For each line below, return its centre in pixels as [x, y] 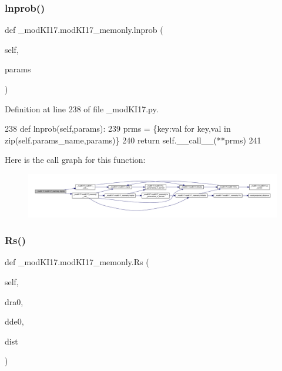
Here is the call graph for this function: [75, 160]
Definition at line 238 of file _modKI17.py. [82, 108]
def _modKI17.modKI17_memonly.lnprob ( [84, 30]
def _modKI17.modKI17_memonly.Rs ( [77, 262]
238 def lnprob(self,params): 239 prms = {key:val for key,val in [118, 128]
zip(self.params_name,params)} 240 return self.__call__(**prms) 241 [133, 140]
